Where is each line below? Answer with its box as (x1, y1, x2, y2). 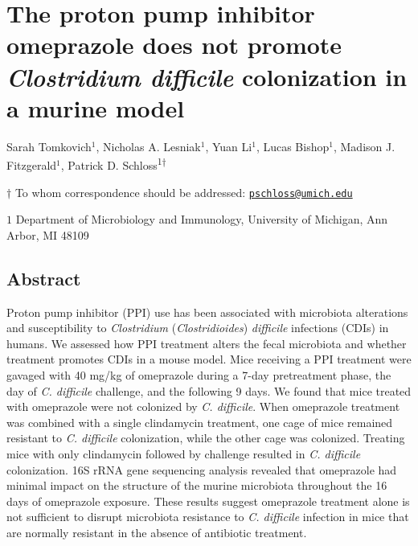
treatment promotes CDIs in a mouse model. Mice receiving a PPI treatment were (6, 351, 412, 367)
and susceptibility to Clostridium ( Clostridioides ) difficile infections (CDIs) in (6, 319, 389, 336)
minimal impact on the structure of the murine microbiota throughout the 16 (6, 477, 387, 494)
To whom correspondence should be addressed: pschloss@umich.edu (14, 183, 353, 200)
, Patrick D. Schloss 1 (60, 154, 162, 173)
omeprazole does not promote (6, 28, 342, 61)
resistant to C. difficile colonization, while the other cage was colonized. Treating (6, 429, 405, 446)
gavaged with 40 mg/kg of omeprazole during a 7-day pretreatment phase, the (6, 366, 391, 383)
